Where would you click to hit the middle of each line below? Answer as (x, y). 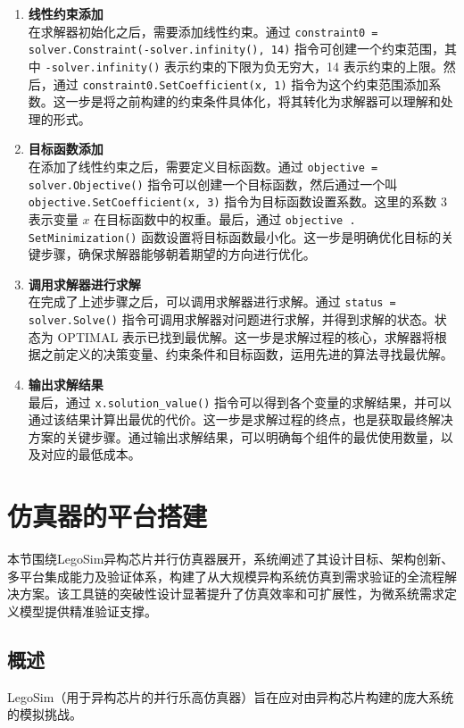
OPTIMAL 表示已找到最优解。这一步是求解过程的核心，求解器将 (246, 336)
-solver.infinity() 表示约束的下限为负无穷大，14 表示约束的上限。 (244, 66)
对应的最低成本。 (91, 454)
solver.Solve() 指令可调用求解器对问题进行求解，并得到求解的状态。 (231, 319)
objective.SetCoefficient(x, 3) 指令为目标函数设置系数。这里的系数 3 (237, 201)
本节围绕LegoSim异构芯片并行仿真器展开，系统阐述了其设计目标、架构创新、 (231, 559)
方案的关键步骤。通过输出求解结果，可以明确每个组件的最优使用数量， (234, 436)
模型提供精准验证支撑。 (88, 611)
